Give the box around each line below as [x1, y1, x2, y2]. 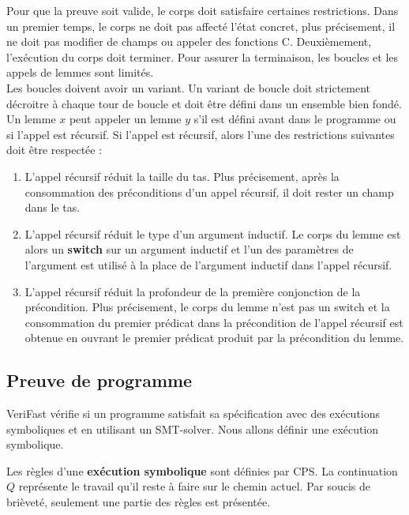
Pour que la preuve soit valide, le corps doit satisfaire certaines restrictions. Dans [6, 2, 399, 18]
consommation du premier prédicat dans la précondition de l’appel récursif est [24, 314, 403, 330]
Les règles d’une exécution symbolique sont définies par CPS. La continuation [6, 462, 398, 479]
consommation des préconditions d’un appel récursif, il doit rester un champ [24, 183, 394, 200]
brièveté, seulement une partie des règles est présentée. [6, 494, 271, 510]
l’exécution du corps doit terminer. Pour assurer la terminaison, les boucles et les [6, 48, 399, 65]
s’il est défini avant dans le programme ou [193, 111, 396, 127]
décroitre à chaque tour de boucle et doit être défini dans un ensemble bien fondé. [6, 95, 402, 111]
